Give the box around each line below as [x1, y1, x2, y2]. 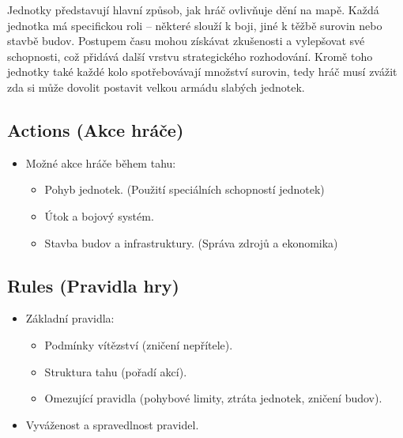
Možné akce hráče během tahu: [25, 154, 176, 171]
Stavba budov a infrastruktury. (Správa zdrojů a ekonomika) [44, 234, 338, 251]
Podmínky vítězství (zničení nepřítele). [44, 336, 233, 353]
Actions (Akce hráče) [7, 117, 184, 142]
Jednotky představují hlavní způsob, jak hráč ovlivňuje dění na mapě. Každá [7, 2, 379, 17]
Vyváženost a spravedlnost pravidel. [25, 416, 199, 432]
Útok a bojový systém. [44, 207, 154, 224]
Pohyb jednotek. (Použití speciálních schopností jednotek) [44, 181, 325, 198]
